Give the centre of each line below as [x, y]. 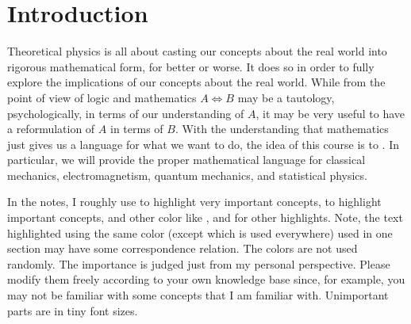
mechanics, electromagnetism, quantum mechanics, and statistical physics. [187, 175]
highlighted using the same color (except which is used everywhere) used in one [200, 233]
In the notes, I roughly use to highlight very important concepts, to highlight [194, 202]
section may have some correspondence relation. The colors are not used [182, 248]
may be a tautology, [286, 97]
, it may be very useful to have [330, 113]
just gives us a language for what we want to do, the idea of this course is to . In [203, 144]
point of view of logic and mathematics [102, 97]
